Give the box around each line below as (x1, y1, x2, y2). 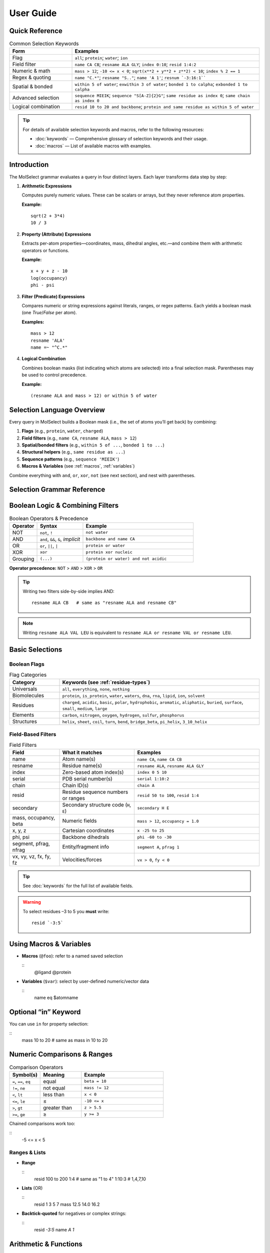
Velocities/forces (62, 856, 102, 863)
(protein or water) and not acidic (85, 556, 167, 561)
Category (12, 679, 35, 686)
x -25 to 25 (137, 827, 164, 833)
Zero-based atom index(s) (62, 769, 124, 776)
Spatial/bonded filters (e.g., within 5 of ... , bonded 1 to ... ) (21, 442, 164, 448)
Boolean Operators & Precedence (9, 515, 88, 522)
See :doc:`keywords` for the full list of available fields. (22, 883, 133, 889)
